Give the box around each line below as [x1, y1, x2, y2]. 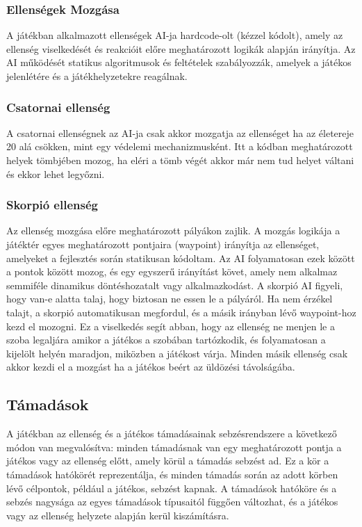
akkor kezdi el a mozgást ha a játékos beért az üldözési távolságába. [6, 359, 295, 374]
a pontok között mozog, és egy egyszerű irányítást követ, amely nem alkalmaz [6, 264, 338, 279]
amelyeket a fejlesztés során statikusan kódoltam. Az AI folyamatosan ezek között [6, 250, 355, 265]
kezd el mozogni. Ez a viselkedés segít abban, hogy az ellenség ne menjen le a [6, 318, 335, 333]
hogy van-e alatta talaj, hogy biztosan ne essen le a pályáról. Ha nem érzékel [6, 291, 333, 306]
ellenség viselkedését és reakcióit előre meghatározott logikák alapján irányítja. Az [6, 41, 356, 56]
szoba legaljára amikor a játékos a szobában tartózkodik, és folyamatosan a [6, 332, 326, 347]
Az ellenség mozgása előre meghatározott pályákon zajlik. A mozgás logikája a [6, 223, 340, 238]
